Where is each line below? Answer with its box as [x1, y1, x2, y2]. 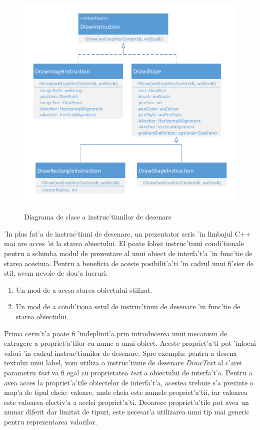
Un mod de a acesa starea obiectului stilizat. [15, 284, 152, 295]
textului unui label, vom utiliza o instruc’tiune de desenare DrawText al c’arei [4, 357, 242, 368]
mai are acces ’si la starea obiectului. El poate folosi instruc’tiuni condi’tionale [4, 238, 244, 249]
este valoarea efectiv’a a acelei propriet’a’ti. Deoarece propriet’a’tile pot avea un [4, 396, 249, 407]
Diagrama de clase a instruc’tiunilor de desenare [24, 211, 171, 222]
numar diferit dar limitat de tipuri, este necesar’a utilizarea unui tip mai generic [4, 406, 249, 417]
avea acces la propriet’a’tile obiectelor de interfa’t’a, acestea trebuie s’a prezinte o [4, 377, 253, 387]
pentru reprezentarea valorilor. [4, 416, 97, 426]
